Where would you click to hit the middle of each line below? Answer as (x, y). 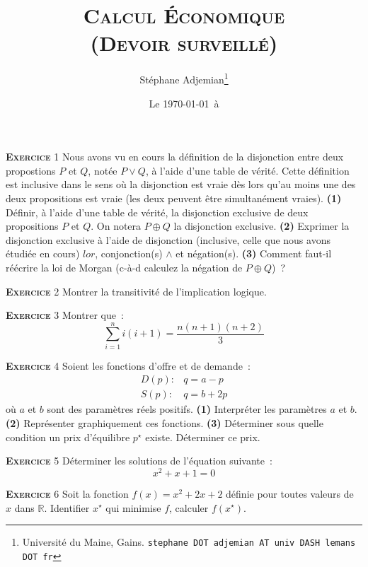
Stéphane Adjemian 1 (184, 78)
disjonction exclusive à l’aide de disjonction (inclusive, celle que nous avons (168, 239)
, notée (103, 170)
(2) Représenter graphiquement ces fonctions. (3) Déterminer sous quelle (165, 423)
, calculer (189, 507)
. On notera (116, 226)
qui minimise (133, 507)
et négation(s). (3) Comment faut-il (254, 253)
